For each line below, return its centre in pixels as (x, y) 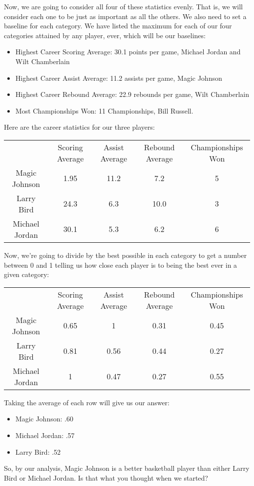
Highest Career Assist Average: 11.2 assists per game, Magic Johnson (119, 78)
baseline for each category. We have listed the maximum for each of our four (118, 26)
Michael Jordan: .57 (45, 435)
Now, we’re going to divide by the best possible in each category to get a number (125, 255)
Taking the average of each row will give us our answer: (87, 402)
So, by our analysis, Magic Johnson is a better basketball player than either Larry (127, 468)
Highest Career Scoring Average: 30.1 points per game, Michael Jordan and (128, 52)
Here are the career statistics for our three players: (79, 127)
